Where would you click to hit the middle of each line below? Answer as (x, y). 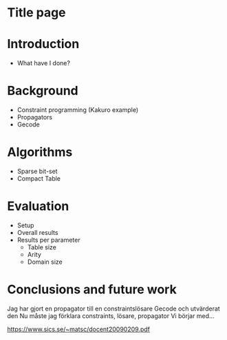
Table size (42, 247)
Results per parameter (48, 240)
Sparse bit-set (37, 171)
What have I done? (44, 63)
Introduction (43, 44)
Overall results (37, 232)
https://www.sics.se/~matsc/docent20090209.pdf (78, 329)
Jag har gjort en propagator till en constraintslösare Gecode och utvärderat (113, 308)
